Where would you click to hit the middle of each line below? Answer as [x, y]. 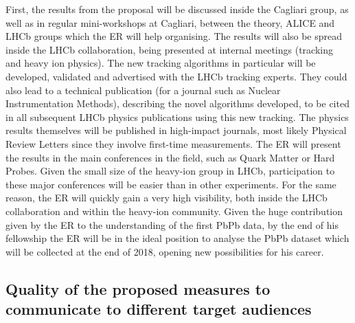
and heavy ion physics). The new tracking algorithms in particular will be [161, 63]
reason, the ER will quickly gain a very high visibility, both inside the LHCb [167, 198]
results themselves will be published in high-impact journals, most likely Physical [176, 130]
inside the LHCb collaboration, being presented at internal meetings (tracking [169, 49]
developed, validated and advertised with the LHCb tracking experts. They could [176, 76]
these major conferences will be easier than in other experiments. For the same [171, 184]
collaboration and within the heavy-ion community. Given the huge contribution [174, 211]
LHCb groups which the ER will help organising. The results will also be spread [174, 36]
